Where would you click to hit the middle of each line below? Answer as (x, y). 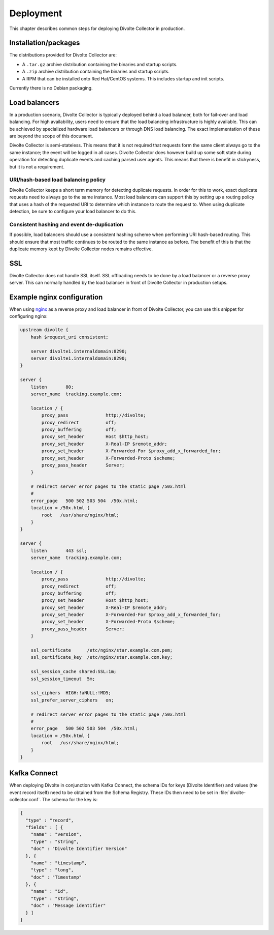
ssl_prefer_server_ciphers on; (72, 700)
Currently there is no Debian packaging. (51, 88)
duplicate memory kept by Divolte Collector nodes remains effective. (81, 249)
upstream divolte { (44, 330)
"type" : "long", (52, 870)
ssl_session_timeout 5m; (63, 679)
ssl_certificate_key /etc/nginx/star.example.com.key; (102, 657)
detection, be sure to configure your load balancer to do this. (73, 211)
